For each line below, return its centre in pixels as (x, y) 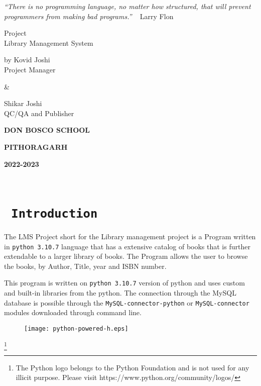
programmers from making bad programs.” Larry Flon (89, 16)
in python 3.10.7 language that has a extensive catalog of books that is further (127, 246)
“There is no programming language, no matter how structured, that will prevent (127, 6)
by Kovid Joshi (27, 60)
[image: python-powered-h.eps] (76, 328)
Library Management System (49, 42)
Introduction (54, 213)
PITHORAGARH (36, 147)
